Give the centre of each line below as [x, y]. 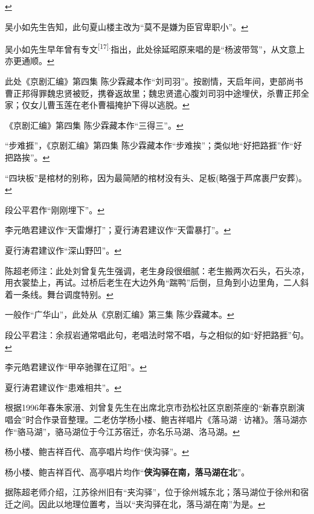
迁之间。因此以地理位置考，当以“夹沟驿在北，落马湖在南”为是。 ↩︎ [135, 503]
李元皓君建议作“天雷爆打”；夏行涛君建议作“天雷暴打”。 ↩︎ [118, 230]
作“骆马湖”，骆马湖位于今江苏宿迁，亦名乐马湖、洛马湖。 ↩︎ [122, 431]
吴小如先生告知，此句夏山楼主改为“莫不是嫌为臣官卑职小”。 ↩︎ [127, 26]
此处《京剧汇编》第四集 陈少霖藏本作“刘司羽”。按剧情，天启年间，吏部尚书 [154, 81]
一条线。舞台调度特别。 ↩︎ [63, 294]
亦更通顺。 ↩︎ [30, 61]
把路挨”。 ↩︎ [27, 157]
